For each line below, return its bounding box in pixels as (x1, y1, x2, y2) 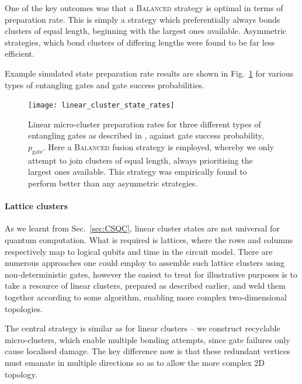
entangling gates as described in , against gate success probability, (28, 129, 264, 141)
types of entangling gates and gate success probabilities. (5, 78, 204, 91)
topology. (5, 368, 37, 380)
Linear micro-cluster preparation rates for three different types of (28, 117, 261, 130)
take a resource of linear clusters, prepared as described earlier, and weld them (5, 279, 286, 292)
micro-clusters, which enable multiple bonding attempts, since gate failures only (5, 333, 290, 345)
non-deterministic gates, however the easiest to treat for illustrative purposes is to (5, 268, 297, 280)
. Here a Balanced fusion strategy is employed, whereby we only (43, 141, 274, 153)
